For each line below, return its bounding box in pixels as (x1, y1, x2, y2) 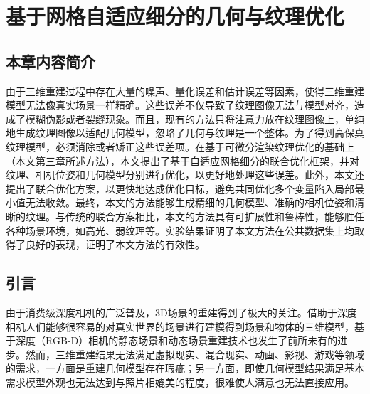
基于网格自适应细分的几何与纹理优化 (6, 1, 345, 31)
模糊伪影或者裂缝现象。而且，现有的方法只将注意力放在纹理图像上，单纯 (25, 111, 364, 126)
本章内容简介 (6, 50, 95, 72)
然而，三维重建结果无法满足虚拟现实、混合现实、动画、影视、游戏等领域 (25, 346, 364, 361)
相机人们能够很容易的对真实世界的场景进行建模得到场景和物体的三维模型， (6, 319, 354, 334)
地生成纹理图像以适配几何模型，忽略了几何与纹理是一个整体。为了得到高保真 (6, 125, 364, 140)
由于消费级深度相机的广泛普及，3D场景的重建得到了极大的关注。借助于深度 (6, 304, 357, 319)
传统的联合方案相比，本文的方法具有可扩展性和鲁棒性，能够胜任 (65, 208, 364, 223)
